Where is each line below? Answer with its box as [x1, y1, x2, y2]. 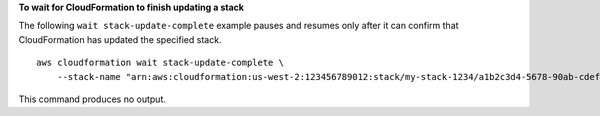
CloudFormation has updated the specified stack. [18, 33, 222, 45]
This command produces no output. [18, 93, 167, 105]
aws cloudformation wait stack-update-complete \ [36, 57, 285, 69]
